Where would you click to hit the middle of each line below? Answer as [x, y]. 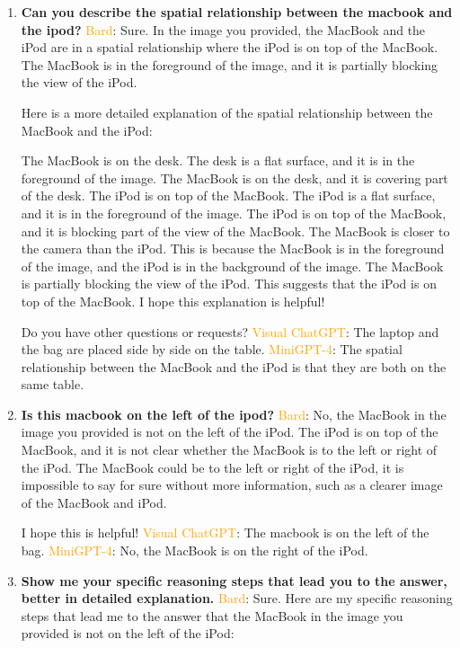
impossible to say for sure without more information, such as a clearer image [232, 485]
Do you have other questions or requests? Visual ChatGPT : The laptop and [230, 331]
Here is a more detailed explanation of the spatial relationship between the [227, 112]
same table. [53, 384]
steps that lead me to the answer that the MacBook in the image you [212, 615]
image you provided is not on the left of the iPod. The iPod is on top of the [230, 432]
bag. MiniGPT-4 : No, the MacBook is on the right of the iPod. [195, 550]
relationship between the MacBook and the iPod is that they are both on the [234, 366]
